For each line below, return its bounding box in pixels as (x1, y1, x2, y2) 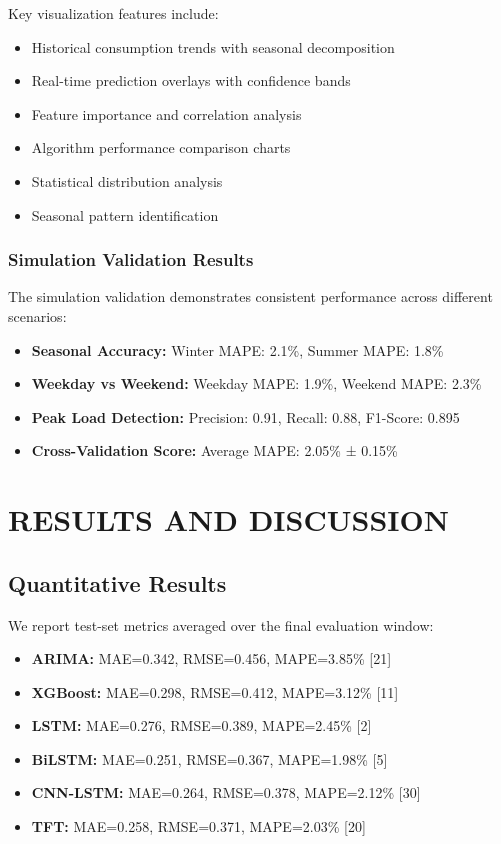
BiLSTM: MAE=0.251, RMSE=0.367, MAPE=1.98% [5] (31, 748, 388, 769)
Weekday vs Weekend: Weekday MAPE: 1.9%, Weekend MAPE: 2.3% (31, 373, 482, 394)
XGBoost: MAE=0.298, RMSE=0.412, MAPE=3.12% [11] (31, 681, 399, 702)
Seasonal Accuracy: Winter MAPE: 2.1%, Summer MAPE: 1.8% (31, 339, 444, 360)
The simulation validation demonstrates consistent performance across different (8, 286, 493, 307)
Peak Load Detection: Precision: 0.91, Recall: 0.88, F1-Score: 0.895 (31, 406, 460, 427)
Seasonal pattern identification (31, 204, 219, 225)
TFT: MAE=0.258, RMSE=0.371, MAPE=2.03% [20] (31, 816, 366, 837)
